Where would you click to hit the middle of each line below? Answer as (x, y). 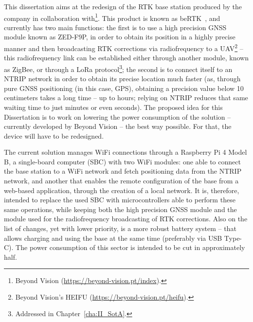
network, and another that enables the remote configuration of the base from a (121, 181)
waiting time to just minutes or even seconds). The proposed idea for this (113, 107)
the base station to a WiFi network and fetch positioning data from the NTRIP (123, 171)
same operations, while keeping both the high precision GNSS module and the (120, 209)
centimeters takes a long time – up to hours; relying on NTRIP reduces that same (126, 98)
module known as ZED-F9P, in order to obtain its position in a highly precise (120, 37)
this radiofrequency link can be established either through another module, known (126, 58)
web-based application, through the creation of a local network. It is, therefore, (122, 190)
